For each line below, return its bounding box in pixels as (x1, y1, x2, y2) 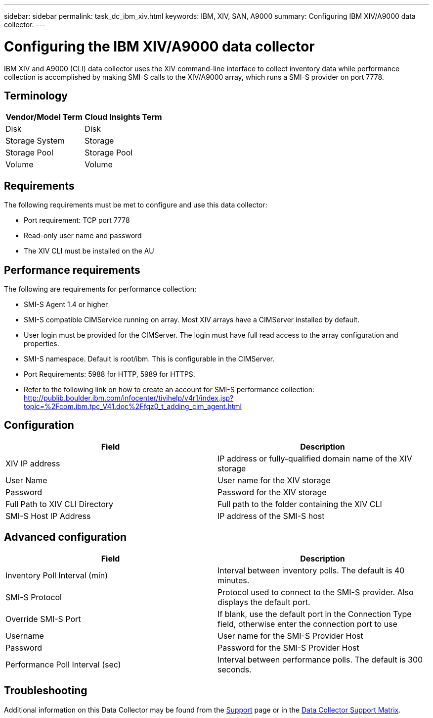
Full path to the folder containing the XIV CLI (217, 499, 382, 509)
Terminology (4, 89, 68, 102)
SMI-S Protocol (5, 592, 62, 602)
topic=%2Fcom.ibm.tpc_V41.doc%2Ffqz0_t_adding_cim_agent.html (24, 402, 242, 411)
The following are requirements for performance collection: (4, 285, 197, 294)
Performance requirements (4, 263, 140, 276)
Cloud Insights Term (85, 112, 162, 122)
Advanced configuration (4, 531, 127, 544)
